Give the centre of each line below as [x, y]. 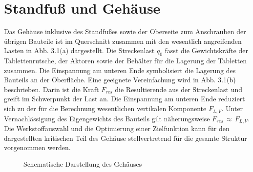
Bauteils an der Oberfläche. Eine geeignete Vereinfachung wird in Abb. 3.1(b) [120, 80]
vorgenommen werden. [37, 147]
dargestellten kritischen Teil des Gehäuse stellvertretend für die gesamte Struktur [126, 138]
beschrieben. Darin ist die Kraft [52, 89]
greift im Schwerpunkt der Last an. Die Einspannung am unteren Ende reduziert [125, 99]
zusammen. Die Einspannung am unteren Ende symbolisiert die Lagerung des [120, 70]
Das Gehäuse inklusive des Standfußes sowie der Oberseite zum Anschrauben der [125, 31]
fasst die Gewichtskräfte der [206, 50]
